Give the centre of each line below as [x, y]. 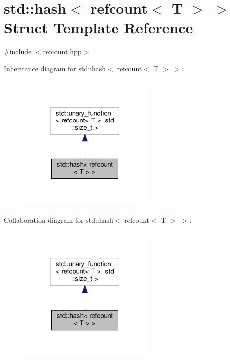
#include [18, 52]
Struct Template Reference [99, 28]
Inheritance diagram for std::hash [55, 68]
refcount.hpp [62, 52]
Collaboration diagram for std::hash [58, 219]
